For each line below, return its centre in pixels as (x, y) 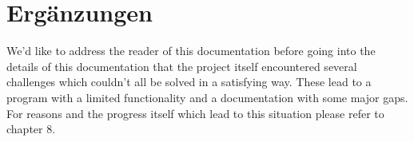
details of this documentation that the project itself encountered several (182, 66)
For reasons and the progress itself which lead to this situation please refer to (195, 113)
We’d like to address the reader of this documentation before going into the (191, 51)
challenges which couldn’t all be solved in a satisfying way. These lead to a (189, 82)
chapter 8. (31, 129)
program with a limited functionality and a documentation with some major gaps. (207, 97)
